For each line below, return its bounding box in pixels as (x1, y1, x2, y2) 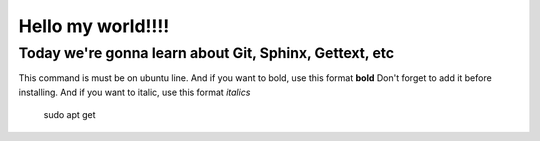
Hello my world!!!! (18, 15, 170, 37)
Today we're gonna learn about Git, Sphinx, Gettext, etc (18, 44, 395, 62)
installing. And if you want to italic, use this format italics (18, 86, 251, 98)
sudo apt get (43, 109, 96, 121)
